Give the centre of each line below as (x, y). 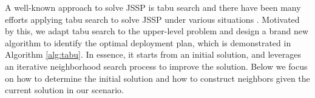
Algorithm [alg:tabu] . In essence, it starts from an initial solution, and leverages (153, 54)
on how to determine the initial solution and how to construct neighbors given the (157, 78)
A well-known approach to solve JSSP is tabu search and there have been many (153, 7)
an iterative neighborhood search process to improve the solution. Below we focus (156, 66)
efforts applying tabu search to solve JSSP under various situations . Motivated (152, 19)
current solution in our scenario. (64, 90)
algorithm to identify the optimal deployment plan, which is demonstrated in (148, 42)
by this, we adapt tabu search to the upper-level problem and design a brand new (157, 31)
